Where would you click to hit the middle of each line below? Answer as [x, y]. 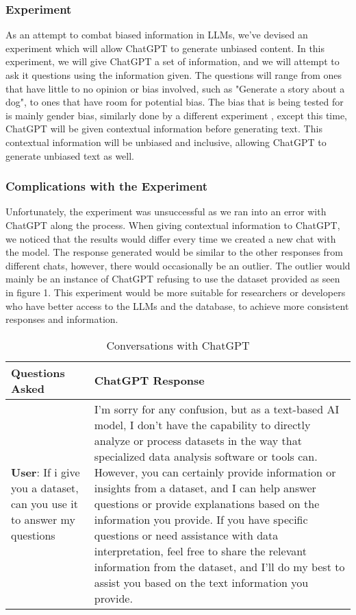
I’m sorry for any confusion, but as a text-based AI [217, 409]
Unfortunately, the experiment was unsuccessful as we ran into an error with [166, 212]
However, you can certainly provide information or [215, 472]
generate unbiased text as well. [70, 155]
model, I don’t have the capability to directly [202, 424]
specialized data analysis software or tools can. [206, 456]
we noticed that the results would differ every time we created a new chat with [171, 238]
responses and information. [62, 319]
